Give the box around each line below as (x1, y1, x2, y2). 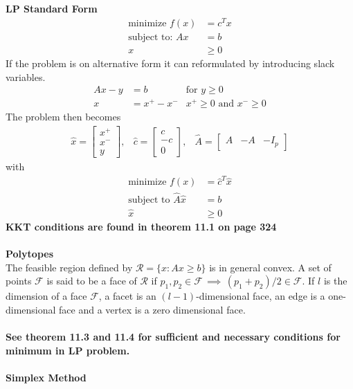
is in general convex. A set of (209, 260, 332, 274)
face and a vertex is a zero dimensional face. (59, 302, 246, 316)
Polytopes (6, 246, 54, 261)
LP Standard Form (6, 1, 98, 16)
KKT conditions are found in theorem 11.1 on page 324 (6, 219, 277, 233)
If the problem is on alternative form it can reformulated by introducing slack (6, 55, 335, 70)
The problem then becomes (6, 109, 121, 124)
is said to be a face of (46, 273, 137, 288)
